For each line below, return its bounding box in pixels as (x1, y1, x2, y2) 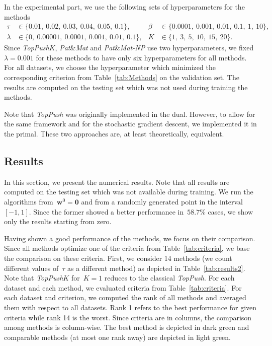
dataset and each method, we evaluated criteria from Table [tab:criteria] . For (4, 282, 242, 293)
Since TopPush (4, 42, 49, 53)
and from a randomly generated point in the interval (81, 196, 243, 206)
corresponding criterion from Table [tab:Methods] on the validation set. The (4, 72, 239, 83)
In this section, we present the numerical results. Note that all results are (4, 176, 230, 187)
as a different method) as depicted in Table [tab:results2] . (67, 262, 245, 273)
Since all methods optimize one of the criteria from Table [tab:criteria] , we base (4, 243, 250, 253)
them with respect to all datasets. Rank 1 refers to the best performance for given (4, 302, 257, 312)
